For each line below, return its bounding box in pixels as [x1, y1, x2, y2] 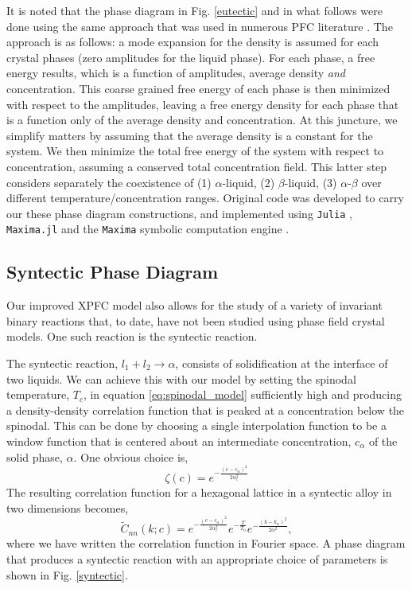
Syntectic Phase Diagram [6, 259, 219, 284]
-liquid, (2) [222, 174, 275, 190]
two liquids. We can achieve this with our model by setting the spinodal [6, 370, 356, 387]
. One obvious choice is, [73, 448, 189, 465]
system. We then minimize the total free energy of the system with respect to [6, 142, 384, 159]
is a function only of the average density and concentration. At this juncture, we [6, 111, 398, 128]
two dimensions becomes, [6, 499, 129, 516]
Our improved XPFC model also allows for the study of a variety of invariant [6, 297, 383, 314]
